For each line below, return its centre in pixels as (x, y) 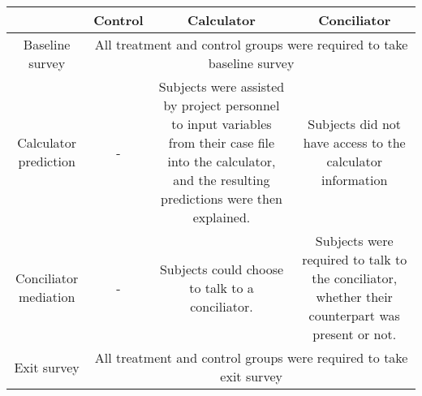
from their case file (222, 142)
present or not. (355, 334)
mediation (47, 297)
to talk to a (222, 287)
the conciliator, (355, 278)
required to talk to (355, 259)
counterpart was (354, 315)
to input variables (222, 124)
